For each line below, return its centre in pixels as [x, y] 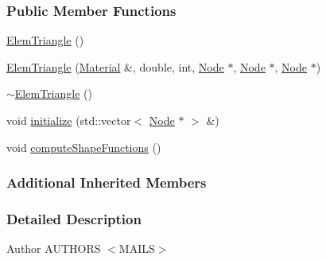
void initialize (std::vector [69, 120]
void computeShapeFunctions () [84, 147]
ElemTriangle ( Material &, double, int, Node [115, 66]
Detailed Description [74, 218]
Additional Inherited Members [107, 182]
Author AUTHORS [54, 248]
